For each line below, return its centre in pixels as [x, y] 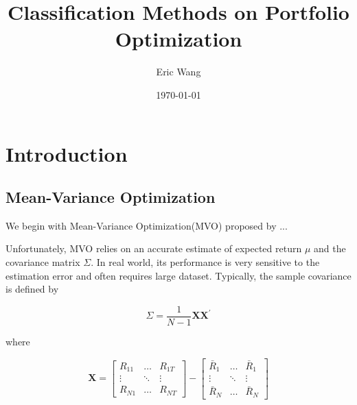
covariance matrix [43, 262]
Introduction [67, 153]
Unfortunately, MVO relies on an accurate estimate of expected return [154, 248]
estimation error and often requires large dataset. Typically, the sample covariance [178, 275]
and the [330, 248]
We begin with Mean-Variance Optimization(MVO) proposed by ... [147, 225]
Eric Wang [178, 72]
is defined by [32, 289]
